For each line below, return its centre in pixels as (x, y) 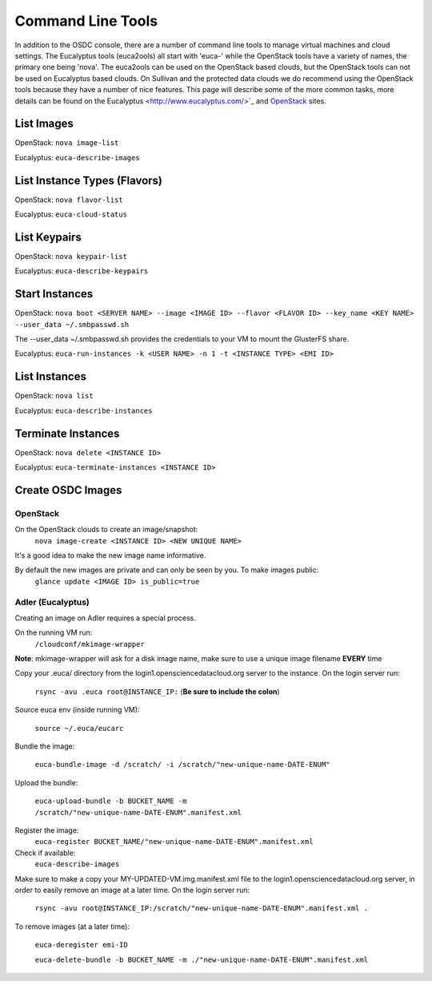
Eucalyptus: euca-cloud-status (71, 214)
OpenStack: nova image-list (67, 143)
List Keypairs (48, 237)
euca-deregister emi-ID (81, 945)
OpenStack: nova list (54, 396)
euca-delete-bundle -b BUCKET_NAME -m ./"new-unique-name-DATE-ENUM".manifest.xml (201, 959)
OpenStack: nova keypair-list (71, 256)
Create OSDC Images (68, 490)
